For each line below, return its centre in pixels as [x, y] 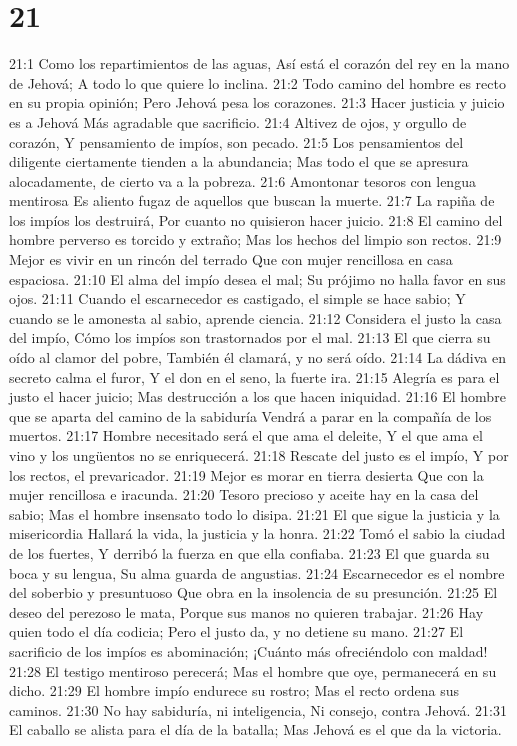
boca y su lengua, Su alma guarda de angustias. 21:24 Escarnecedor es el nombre [257, 572]
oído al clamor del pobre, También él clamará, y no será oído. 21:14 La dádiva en [258, 357]
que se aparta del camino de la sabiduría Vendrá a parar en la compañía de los [250, 415]
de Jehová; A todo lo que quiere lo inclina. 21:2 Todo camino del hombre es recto [257, 82]
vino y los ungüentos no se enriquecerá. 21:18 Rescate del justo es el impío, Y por [259, 455]
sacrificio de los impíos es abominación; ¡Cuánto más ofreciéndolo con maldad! [248, 650]
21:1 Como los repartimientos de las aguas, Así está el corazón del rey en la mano [259, 63]
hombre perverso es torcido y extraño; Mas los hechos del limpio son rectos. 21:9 [255, 239]
